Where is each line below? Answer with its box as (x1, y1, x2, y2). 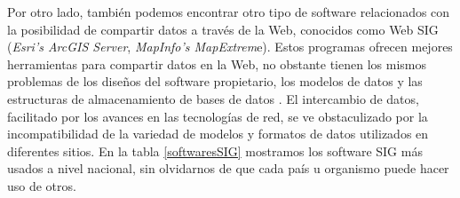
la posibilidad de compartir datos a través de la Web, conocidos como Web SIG (7, 20, 439, 38)
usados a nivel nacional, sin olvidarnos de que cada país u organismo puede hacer (7, 159, 449, 178)
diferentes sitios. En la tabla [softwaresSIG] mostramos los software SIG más (7, 141, 423, 160)
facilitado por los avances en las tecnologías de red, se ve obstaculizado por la (7, 107, 428, 125)
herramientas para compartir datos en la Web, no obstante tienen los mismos (7, 54, 426, 73)
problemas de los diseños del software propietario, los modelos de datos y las (7, 72, 423, 91)
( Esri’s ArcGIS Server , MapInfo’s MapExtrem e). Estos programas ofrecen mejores (7, 37, 453, 56)
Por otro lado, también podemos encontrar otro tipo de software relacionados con (7, 3, 450, 20)
